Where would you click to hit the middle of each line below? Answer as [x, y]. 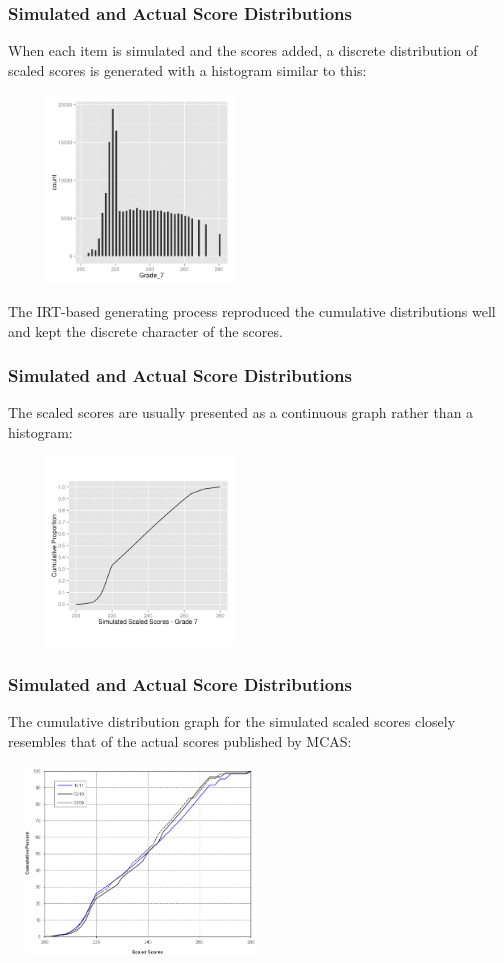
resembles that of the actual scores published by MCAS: [180, 740]
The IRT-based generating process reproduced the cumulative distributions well [252, 310]
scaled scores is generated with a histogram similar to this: [187, 69]
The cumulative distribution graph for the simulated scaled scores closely [232, 721]
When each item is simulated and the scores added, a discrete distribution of [243, 50]
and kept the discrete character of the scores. [145, 330]
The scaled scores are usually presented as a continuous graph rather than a [241, 412]
